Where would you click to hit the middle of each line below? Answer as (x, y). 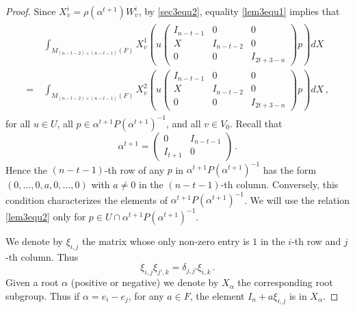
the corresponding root (285, 282)
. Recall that (256, 123)
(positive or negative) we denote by (145, 282)
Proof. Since (31, 11)
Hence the (27, 169)
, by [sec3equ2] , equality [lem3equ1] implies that (239, 11)
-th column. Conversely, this (279, 184)
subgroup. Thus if (43, 295)
